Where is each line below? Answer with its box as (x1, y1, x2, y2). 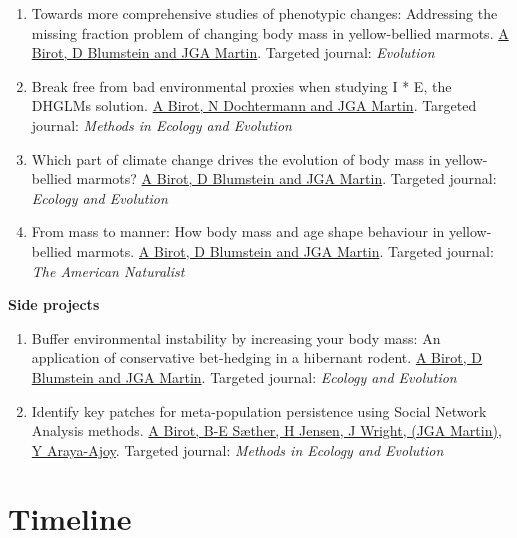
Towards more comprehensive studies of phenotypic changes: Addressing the (31, 3, 498, 23)
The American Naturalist (31, 260, 185, 281)
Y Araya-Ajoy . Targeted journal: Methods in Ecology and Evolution (31, 439, 444, 460)
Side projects (8, 294, 100, 315)
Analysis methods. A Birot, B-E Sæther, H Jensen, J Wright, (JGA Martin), (31, 420, 502, 441)
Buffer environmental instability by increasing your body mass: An (31, 327, 441, 348)
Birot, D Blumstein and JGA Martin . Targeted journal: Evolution (31, 42, 435, 63)
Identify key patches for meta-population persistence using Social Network (31, 400, 487, 421)
